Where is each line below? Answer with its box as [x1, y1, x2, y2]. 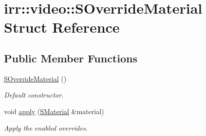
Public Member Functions [4, 50, 137, 65]
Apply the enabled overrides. [4, 122, 88, 133]
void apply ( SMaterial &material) [4, 106, 104, 116]
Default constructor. [4, 90, 64, 100]
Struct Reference [4, 17, 120, 37]
